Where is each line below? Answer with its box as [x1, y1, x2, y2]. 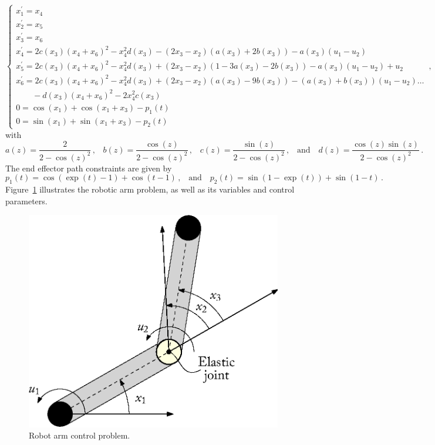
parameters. [5, 194, 48, 207]
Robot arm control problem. [29, 429, 130, 441]
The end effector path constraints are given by [5, 161, 172, 174]
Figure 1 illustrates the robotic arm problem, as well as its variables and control [5, 183, 295, 195]
